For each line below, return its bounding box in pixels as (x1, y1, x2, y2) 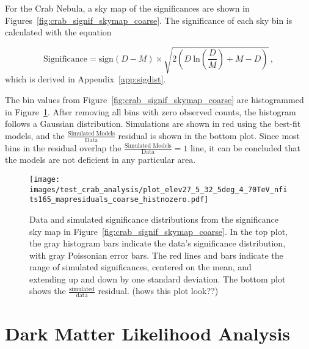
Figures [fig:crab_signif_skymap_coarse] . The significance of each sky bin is (5, 13, 293, 26)
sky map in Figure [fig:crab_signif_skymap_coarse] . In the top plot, (29, 225, 288, 237)
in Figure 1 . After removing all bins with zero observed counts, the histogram (5, 105, 296, 118)
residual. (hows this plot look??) (98, 284, 219, 297)
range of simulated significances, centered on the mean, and (29, 261, 252, 273)
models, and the (5, 129, 65, 142)
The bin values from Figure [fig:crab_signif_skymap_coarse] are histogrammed (5, 93, 304, 106)
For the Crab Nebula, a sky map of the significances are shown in (5, 2, 250, 14)
